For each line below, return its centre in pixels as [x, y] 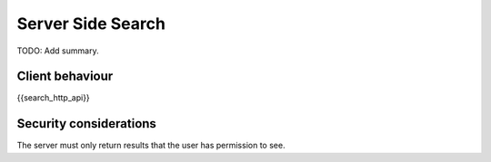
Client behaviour [65, 76]
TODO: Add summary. [58, 51]
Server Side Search [91, 24]
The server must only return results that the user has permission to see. [151, 146]
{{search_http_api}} [53, 98]
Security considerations [86, 124]
